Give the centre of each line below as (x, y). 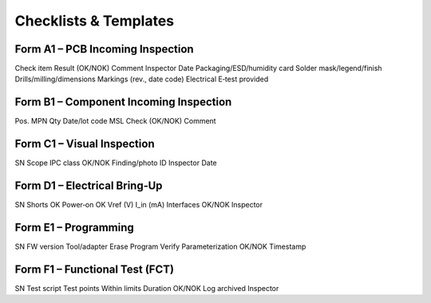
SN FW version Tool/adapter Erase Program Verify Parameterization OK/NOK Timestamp (160, 246)
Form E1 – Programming (75, 227)
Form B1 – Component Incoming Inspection (123, 102)
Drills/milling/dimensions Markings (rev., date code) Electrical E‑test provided (142, 79)
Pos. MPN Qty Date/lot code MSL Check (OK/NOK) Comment (115, 121)
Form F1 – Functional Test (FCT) (95, 269)
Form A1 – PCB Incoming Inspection (105, 49)
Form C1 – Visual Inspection (85, 144)
